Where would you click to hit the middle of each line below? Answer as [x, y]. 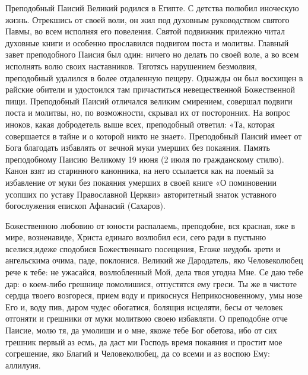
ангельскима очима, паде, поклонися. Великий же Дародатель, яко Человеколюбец [154, 260]
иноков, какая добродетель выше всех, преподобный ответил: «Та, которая [140, 124]
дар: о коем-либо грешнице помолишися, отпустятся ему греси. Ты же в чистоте [151, 283]
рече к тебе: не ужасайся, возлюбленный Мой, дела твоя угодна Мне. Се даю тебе [154, 272]
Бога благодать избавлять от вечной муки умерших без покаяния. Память [138, 147]
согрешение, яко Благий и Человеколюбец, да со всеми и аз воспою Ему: [138, 353]
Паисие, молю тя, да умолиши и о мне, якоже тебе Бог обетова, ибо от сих [141, 330]
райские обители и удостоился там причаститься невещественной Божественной [150, 89]
